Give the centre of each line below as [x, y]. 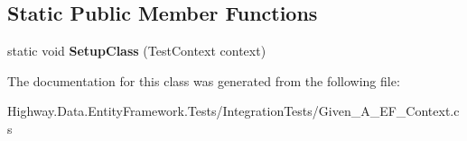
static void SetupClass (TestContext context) [137, 51]
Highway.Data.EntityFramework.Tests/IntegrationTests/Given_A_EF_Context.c [233, 111]
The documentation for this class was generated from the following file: [204, 80]
